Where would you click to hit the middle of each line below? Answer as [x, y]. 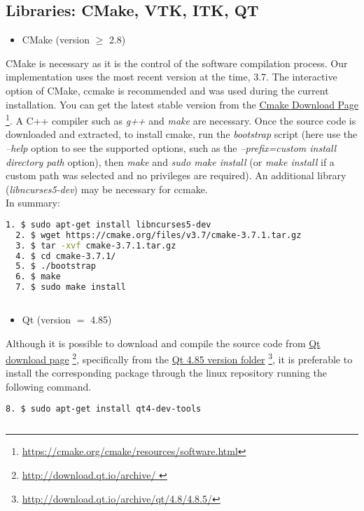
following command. [49, 387]
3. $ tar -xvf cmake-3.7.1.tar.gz [96, 245]
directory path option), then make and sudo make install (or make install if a [170, 161]
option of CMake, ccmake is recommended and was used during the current [167, 90]
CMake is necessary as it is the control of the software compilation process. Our [177, 63]
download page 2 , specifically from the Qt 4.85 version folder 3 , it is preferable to [179, 358]
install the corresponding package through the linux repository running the [167, 373]
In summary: [33, 203]
